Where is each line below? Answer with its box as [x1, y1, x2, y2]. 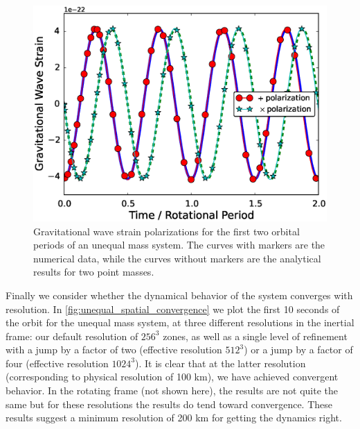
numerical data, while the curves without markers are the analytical [33, 251, 321, 265]
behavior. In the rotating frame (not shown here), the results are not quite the [6, 383, 338, 398]
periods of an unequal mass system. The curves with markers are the [33, 237, 325, 252]
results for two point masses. [33, 264, 154, 279]
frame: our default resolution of [6, 328, 138, 343]
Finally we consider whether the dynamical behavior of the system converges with [6, 287, 353, 302]
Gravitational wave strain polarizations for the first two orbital [33, 224, 300, 238]
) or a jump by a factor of [244, 342, 353, 357]
